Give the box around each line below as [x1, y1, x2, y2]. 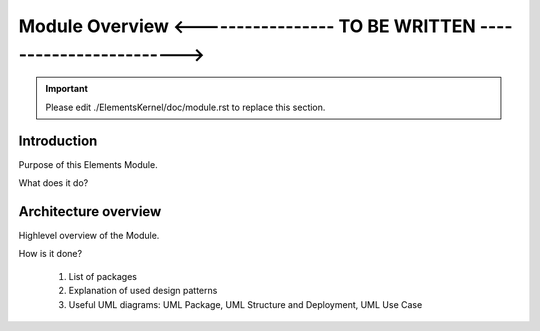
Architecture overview [18, 203, 162, 220]
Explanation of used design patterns [68, 285, 218, 297]
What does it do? [18, 177, 89, 189]
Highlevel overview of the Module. [18, 229, 160, 241]
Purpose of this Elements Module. [18, 158, 159, 170]
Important [45, 83, 89, 95]
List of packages [68, 270, 137, 282]
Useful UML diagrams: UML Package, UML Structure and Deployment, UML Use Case [68, 298, 423, 310]
